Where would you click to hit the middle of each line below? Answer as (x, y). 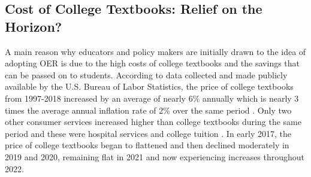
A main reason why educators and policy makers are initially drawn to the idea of (155, 51)
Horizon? (34, 26)
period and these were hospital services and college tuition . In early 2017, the (148, 133)
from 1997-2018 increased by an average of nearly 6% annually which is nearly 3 (152, 98)
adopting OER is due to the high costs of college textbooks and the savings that (153, 63)
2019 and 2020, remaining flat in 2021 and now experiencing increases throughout (155, 156)
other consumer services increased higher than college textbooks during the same (153, 122)
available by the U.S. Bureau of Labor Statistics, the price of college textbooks (149, 86)
